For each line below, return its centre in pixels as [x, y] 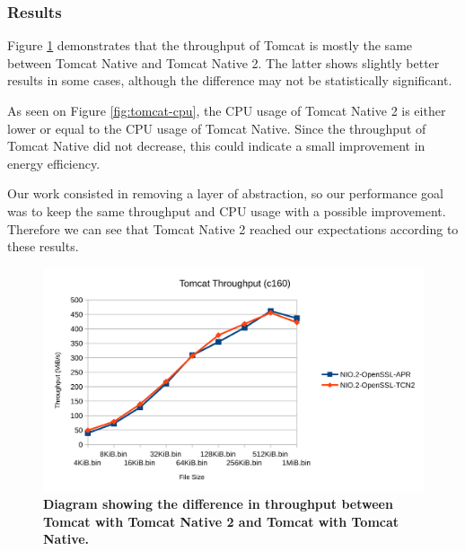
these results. [43, 246]
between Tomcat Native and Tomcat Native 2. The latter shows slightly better [224, 62]
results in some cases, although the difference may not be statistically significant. [230, 80]
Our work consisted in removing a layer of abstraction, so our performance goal [225, 193]
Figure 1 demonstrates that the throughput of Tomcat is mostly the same [210, 45]
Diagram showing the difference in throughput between [218, 504]
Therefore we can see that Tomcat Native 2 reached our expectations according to [233, 228]
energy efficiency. [54, 163]
